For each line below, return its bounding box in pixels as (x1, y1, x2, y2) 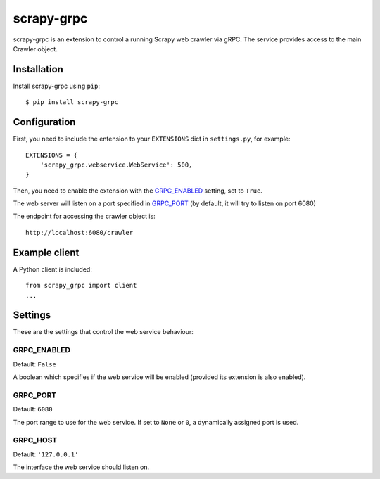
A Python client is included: (13, 264, 93, 274)
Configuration (13, 116, 76, 128)
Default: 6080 (13, 405, 53, 414)
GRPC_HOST (13, 435, 58, 445)
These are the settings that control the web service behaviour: (13, 328, 194, 336)
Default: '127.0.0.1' (13, 450, 79, 459)
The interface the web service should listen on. (13, 463, 150, 471)
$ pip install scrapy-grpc (25, 98, 119, 106)
